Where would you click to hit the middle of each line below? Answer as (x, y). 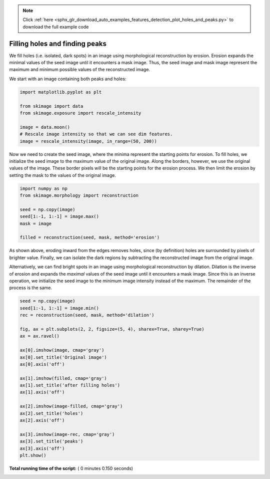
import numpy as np (43, 188)
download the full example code (56, 27)
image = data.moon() (45, 127)
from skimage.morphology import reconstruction (79, 196)
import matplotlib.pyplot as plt (61, 92)
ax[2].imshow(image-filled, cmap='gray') (71, 406)
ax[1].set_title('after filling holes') (70, 385)
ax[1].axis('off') (42, 392)
